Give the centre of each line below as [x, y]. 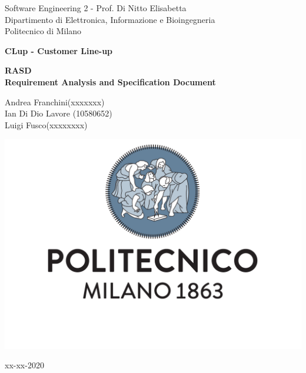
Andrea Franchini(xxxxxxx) [55, 101]
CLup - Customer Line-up [59, 50]
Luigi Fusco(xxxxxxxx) [46, 124]
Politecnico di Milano [43, 31]
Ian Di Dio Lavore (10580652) [59, 113]
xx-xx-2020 [24, 365]
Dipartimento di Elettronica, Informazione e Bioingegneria [110, 19]
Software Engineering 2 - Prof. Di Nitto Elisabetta [96, 8]
